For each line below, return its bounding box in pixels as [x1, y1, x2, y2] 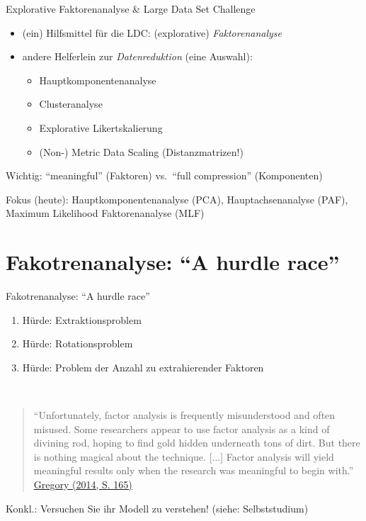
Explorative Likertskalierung [39, 120, 163, 135]
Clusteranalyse [39, 96, 103, 111]
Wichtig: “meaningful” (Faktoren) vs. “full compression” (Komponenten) [6, 168, 323, 183]
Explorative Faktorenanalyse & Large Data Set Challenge [6, 1, 256, 16]
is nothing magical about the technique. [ [33, 449, 212, 464]
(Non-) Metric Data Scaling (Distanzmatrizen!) [39, 144, 244, 159]
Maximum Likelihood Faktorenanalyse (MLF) [6, 206, 205, 220]
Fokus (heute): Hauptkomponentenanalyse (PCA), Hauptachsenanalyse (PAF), [6, 191, 348, 206]
